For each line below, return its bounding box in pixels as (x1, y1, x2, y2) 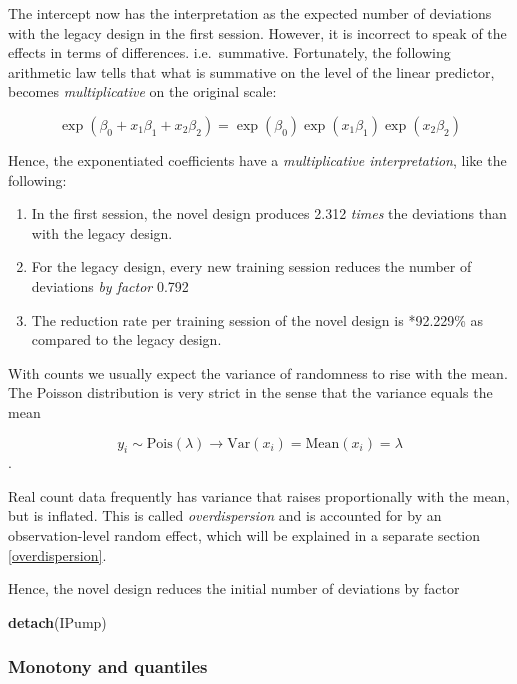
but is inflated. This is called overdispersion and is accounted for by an (8, 505, 442, 526)
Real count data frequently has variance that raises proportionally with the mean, (8, 485, 510, 506)
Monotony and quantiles (8, 654, 208, 679)
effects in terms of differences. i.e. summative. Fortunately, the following (8, 42, 451, 63)
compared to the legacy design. (31, 329, 222, 350)
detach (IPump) (8, 611, 107, 632)
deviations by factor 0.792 (31, 275, 189, 296)
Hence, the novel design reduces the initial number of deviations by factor (8, 578, 460, 599)
